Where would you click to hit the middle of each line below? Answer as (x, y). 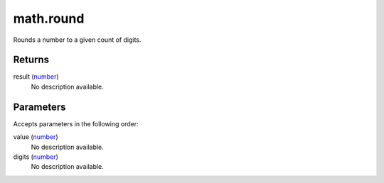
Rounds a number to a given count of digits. (77, 40)
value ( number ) (36, 137)
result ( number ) (36, 77)
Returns (31, 60)
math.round (49, 18)
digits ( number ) (36, 157)
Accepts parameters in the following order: (76, 123)
